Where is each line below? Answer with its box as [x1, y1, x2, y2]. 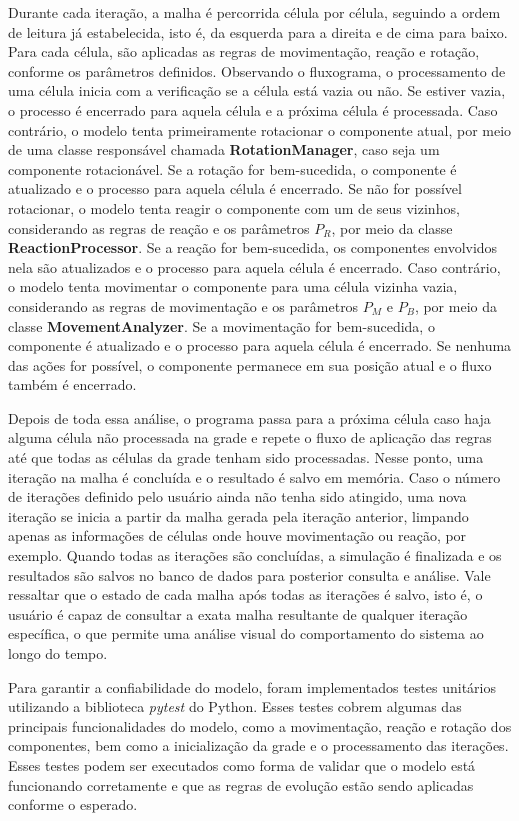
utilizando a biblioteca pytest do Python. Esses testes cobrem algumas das [8, 696, 462, 717]
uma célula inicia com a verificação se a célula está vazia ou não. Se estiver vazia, [8, 80, 506, 101]
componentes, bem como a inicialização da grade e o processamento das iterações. [8, 735, 509, 756]
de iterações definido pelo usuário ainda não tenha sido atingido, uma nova [8, 486, 467, 507]
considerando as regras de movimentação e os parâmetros [8, 295, 359, 316]
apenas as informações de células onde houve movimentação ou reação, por [8, 525, 467, 546]
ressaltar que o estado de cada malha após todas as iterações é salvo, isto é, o [8, 584, 483, 605]
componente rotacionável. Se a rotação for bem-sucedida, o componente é [8, 158, 457, 179]
